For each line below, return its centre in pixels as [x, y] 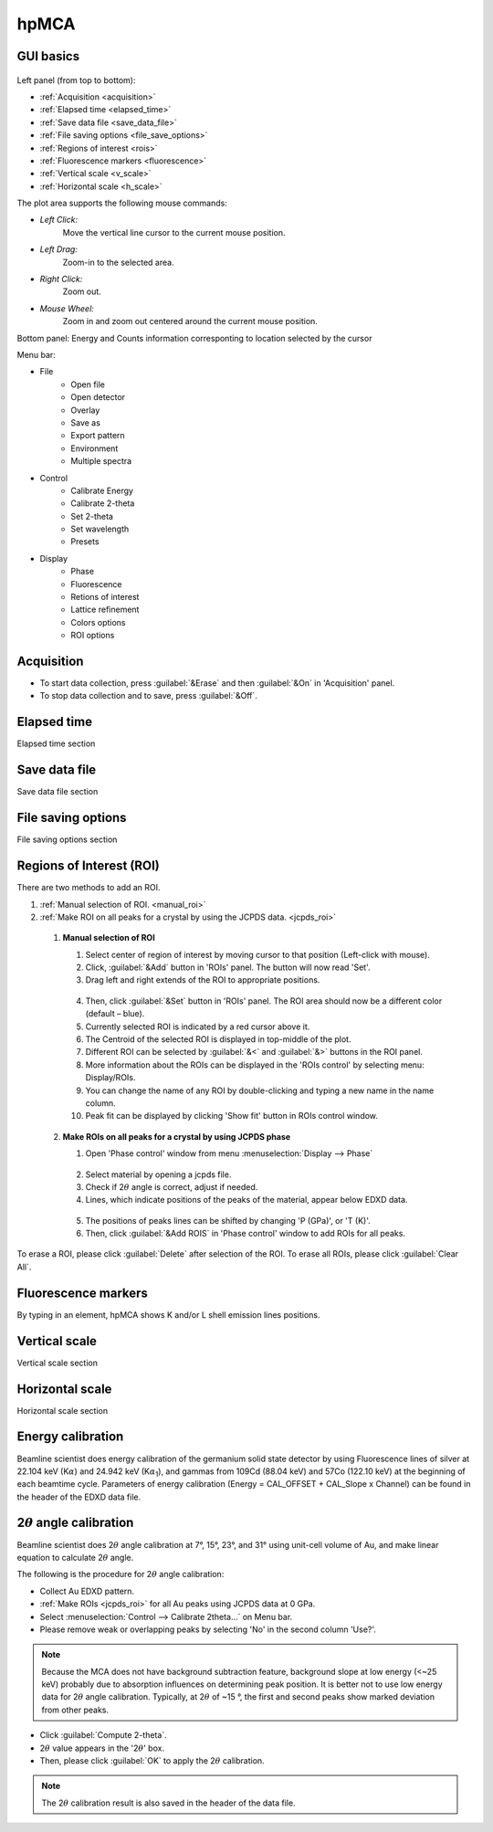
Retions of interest [105, 597]
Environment [94, 448]
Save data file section [58, 792]
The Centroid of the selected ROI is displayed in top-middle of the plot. [218, 1039]
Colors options [98, 622]
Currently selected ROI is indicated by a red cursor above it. [198, 1027]
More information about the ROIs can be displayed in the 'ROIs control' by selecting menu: [255, 1065]
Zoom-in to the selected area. [118, 262]
